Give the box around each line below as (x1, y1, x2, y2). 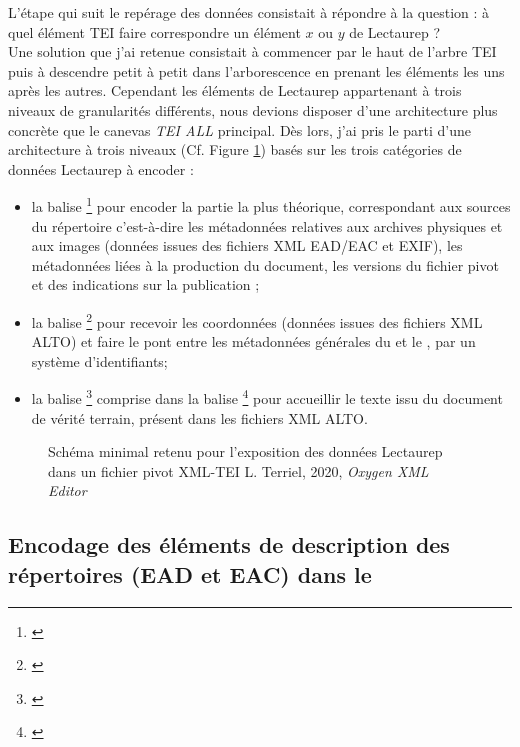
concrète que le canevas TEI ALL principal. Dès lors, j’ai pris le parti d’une (8, 119, 472, 140)
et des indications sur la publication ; (31, 274, 260, 295)
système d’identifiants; (31, 350, 168, 371)
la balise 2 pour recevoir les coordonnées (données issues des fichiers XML (31, 308, 483, 332)
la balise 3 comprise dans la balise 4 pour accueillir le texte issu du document (31, 385, 503, 409)
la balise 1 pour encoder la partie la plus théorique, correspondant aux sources (31, 193, 511, 216)
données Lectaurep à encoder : (8, 158, 194, 179)
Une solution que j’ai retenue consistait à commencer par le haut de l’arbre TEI (8, 41, 497, 62)
